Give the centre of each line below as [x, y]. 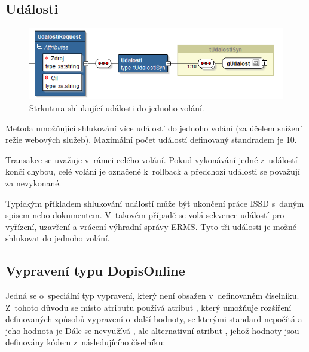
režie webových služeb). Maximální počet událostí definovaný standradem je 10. [151, 140]
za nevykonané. [33, 183]
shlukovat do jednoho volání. [58, 238]
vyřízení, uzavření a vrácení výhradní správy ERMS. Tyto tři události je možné [151, 226]
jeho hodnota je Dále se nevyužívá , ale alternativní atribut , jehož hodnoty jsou [152, 330]
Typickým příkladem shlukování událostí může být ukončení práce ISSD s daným [155, 203]
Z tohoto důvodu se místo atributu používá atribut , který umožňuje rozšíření [149, 307]
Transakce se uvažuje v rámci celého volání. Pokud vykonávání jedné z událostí [152, 159]
